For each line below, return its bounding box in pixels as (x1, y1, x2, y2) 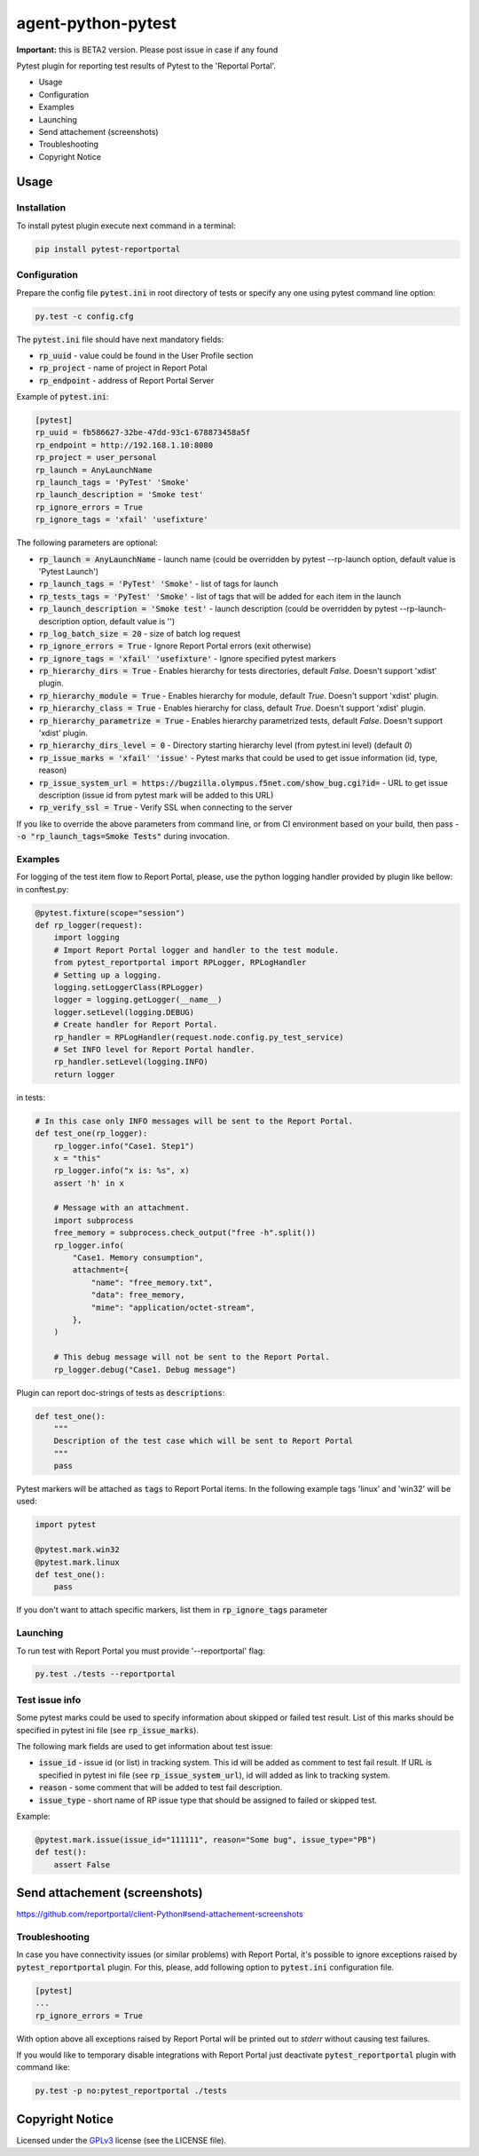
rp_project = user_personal (35, 453, 157, 463)
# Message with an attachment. (53, 1203, 190, 1213)
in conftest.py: (16, 884, 69, 894)
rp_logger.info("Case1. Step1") (53, 1141, 195, 1151)
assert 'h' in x (53, 1177, 124, 1188)
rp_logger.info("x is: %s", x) (53, 1166, 190, 1176)
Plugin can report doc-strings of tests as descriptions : (16, 1387, 225, 1398)
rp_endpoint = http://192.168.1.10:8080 (35, 440, 213, 450)
